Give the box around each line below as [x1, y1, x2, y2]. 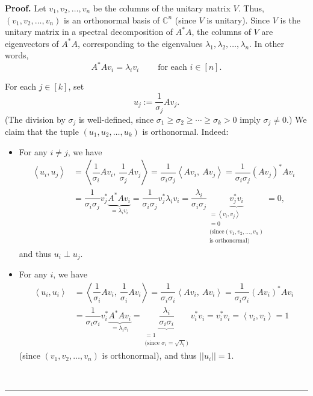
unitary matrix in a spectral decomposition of [5, 25, 173, 38]
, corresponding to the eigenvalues [77, 37, 203, 49]
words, [5, 49, 29, 61]
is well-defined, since [78, 113, 154, 125]
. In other [249, 37, 285, 49]
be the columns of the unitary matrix [93, 2, 231, 14]
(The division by [5, 113, 66, 125]
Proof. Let [5, 2, 46, 14]
